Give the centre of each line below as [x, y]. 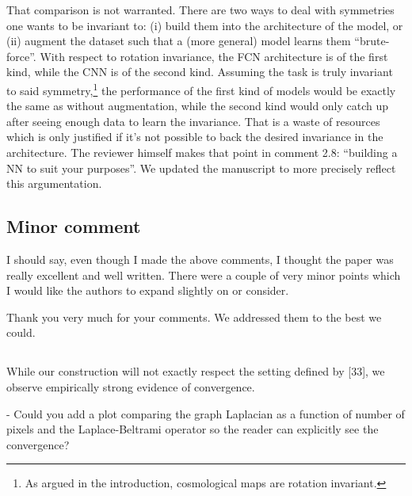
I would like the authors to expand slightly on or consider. [148, 290]
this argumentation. [54, 183]
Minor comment [74, 226]
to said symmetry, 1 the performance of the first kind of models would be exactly [201, 89]
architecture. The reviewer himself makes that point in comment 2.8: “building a [202, 152]
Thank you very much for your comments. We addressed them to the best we [194, 317]
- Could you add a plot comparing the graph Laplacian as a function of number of [206, 413]
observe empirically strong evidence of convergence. [131, 386]
